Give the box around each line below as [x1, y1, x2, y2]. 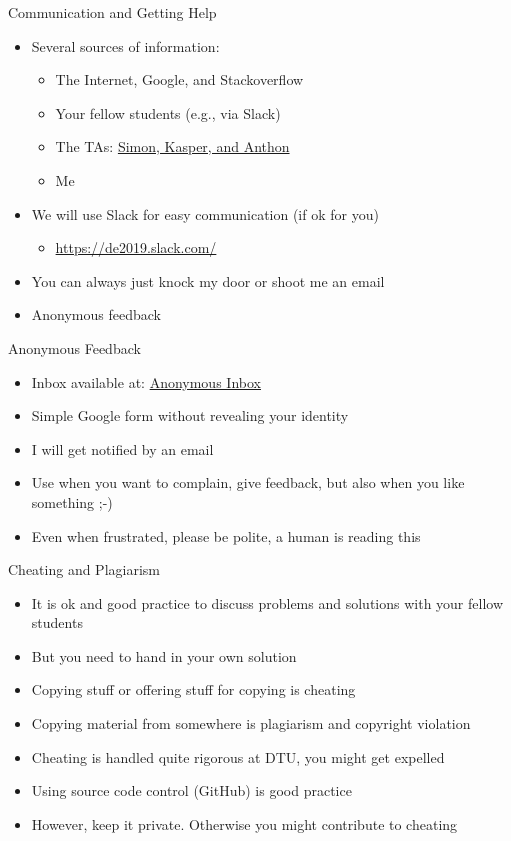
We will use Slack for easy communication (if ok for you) [31, 203, 379, 224]
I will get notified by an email [31, 438, 214, 459]
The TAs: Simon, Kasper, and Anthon [55, 136, 290, 157]
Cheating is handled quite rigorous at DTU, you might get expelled [31, 746, 445, 767]
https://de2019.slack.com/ [55, 237, 217, 258]
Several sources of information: [31, 35, 220, 56]
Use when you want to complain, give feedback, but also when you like [31, 472, 465, 493]
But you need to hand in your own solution [31, 645, 297, 666]
